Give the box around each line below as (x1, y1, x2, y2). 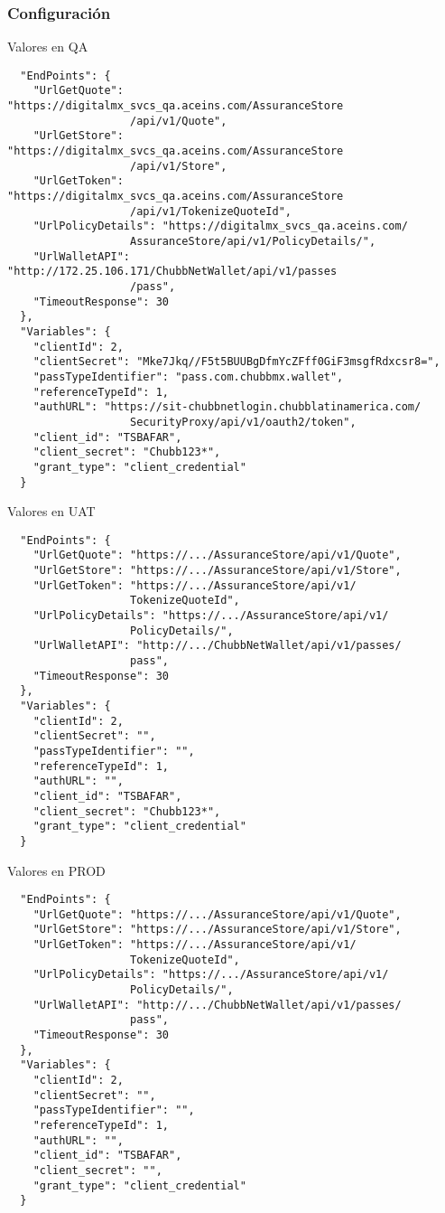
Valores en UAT (7, 502, 96, 521)
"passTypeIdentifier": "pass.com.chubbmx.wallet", (32, 370, 344, 383)
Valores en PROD (7, 860, 106, 879)
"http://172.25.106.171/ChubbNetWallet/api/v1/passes (7, 265, 338, 278)
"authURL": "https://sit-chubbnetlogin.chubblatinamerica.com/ (32, 400, 422, 414)
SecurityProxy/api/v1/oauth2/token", (130, 415, 357, 428)
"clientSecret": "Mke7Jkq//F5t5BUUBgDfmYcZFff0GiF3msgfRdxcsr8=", (32, 355, 440, 369)
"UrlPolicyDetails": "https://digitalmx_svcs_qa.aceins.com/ (32, 220, 408, 233)
